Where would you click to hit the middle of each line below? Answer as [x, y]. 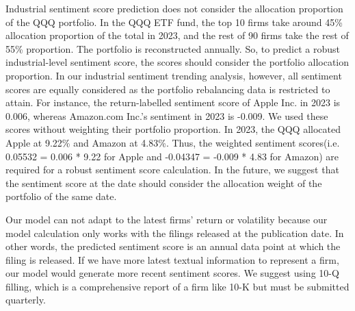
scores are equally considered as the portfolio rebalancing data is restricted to [168, 89]
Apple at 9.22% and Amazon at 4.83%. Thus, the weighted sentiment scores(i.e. [173, 142]
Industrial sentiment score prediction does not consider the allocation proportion [174, 8]
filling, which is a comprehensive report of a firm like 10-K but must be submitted [177, 286]
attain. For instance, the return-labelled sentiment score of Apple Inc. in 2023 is [173, 102]
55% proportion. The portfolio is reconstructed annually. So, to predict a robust [173, 48]
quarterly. [26, 300]
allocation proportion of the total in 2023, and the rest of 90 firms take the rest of [177, 35]
